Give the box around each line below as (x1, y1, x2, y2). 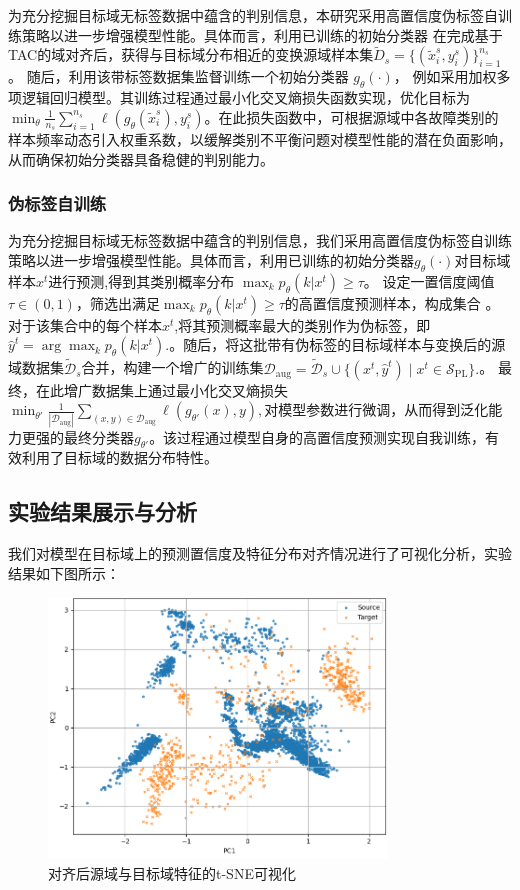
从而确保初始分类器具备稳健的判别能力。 (8, 148, 274, 169)
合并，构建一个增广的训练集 (81, 357, 264, 378)
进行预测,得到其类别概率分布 (48, 270, 235, 291)
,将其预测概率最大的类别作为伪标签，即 (174, 314, 431, 335)
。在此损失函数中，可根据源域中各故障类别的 (204, 106, 499, 127)
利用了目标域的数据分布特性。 (21, 447, 218, 468)
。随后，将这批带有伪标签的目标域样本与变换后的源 (169, 334, 506, 355)
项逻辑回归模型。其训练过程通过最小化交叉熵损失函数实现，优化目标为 (8, 87, 470, 108)
